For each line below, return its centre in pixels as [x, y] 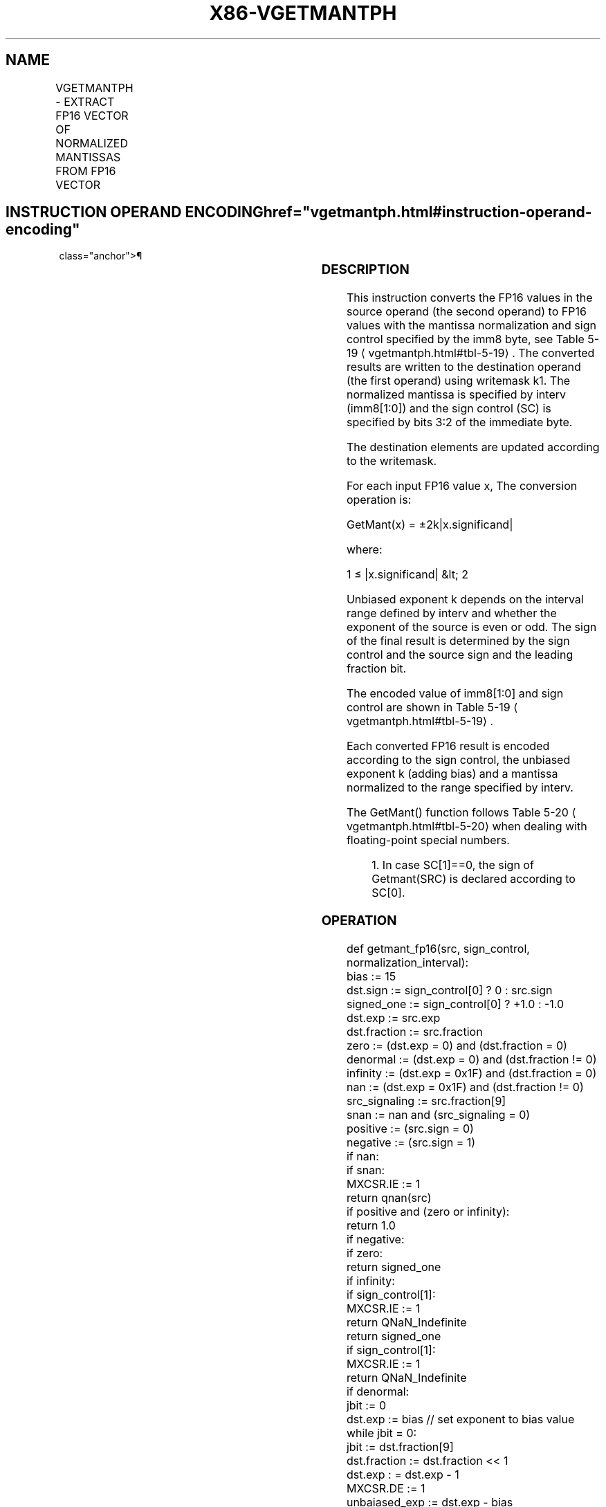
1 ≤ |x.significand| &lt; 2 [407, 575]
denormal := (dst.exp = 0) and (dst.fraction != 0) [471, 1059]
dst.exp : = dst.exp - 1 [403, 1474]
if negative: [375, 1239]
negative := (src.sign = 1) [411, 1142]
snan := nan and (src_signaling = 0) [438, 1114]
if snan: [366, 1170]
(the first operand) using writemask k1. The [458, 381]
